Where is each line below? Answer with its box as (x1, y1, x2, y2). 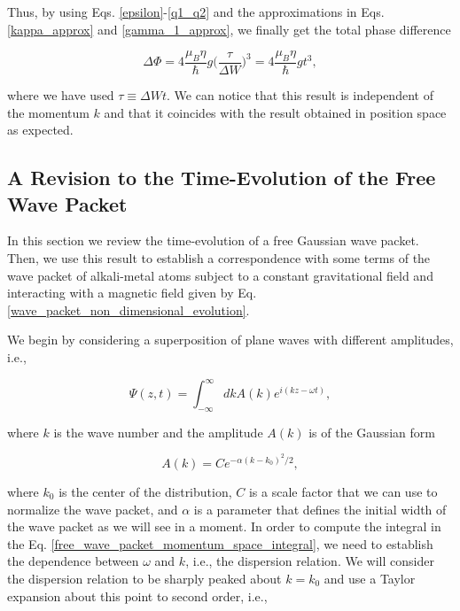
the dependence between (7, 552, 139, 570)
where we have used (7, 86, 114, 104)
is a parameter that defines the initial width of (193, 499, 447, 518)
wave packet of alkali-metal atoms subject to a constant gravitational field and (7, 266, 433, 284)
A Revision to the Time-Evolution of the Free (7, 164, 436, 191)
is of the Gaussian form (308, 422, 435, 441)
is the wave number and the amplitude (53, 422, 263, 441)
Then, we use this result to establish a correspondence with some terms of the (7, 248, 431, 267)
